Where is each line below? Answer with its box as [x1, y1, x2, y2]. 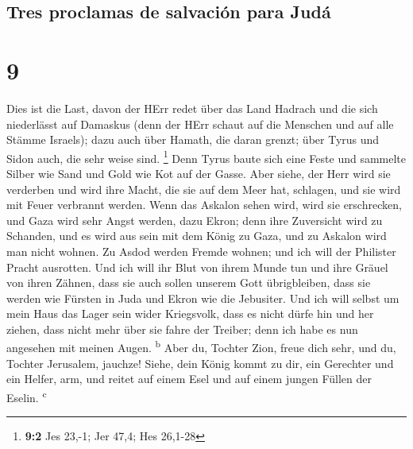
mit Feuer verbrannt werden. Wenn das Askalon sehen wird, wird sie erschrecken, [6, 196, 402, 213]
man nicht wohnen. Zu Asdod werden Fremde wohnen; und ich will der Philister [6, 242, 396, 259]
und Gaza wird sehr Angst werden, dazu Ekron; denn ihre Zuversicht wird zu [6, 211, 383, 228]
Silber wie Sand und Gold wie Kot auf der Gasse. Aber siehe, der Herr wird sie [6, 165, 391, 181]
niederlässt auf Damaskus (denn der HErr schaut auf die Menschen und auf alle [6, 115, 394, 132]
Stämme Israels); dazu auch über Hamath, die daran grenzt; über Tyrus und [6, 131, 380, 148]
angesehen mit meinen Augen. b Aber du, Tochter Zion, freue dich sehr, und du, [6, 337, 396, 356]
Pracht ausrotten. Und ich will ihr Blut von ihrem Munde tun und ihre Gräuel [6, 258, 388, 275]
